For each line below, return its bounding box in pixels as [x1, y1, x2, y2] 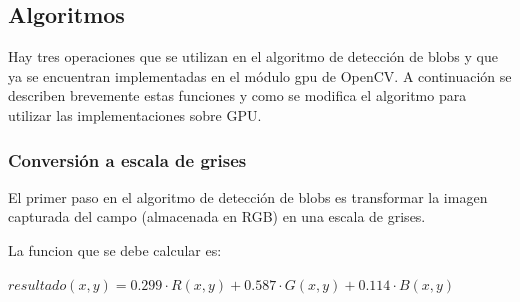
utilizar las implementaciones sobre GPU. [8, 104, 262, 125]
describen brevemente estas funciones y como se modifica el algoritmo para [8, 85, 467, 106]
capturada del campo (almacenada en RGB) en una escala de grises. [8, 206, 426, 227]
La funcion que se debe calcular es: [8, 239, 222, 260]
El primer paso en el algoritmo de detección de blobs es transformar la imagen [8, 186, 488, 207]
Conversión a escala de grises [8, 147, 247, 172]
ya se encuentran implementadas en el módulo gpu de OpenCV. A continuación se [8, 65, 512, 86]
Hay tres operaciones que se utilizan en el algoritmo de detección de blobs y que [8, 46, 498, 67]
